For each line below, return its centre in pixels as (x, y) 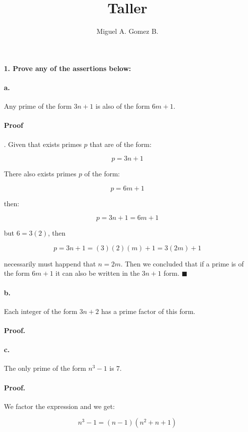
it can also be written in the (98, 273)
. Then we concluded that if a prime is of (182, 263)
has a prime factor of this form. (148, 311)
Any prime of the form (38, 106)
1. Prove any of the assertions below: (68, 68)
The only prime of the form (45, 368)
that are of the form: (121, 144)
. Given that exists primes (43, 144)
